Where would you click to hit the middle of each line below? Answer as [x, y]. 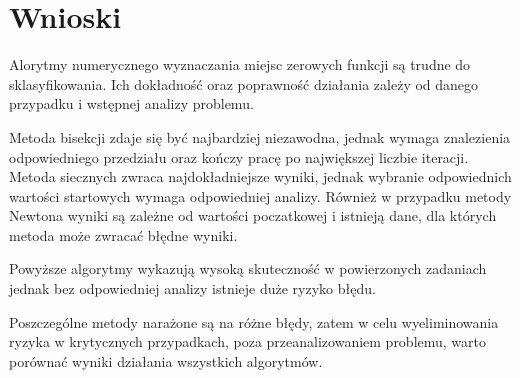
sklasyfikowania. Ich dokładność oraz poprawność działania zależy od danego [244, 83]
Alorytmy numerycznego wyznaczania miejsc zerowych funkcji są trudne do [240, 64]
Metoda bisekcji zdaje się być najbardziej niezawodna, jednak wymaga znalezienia [260, 136]
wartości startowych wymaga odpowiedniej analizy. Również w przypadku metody [260, 195]
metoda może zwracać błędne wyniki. [123, 234]
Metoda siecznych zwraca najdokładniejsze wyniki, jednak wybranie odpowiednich [260, 176]
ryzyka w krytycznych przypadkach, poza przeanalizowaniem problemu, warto [248, 341]
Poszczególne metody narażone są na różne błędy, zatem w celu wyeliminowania [254, 321]
